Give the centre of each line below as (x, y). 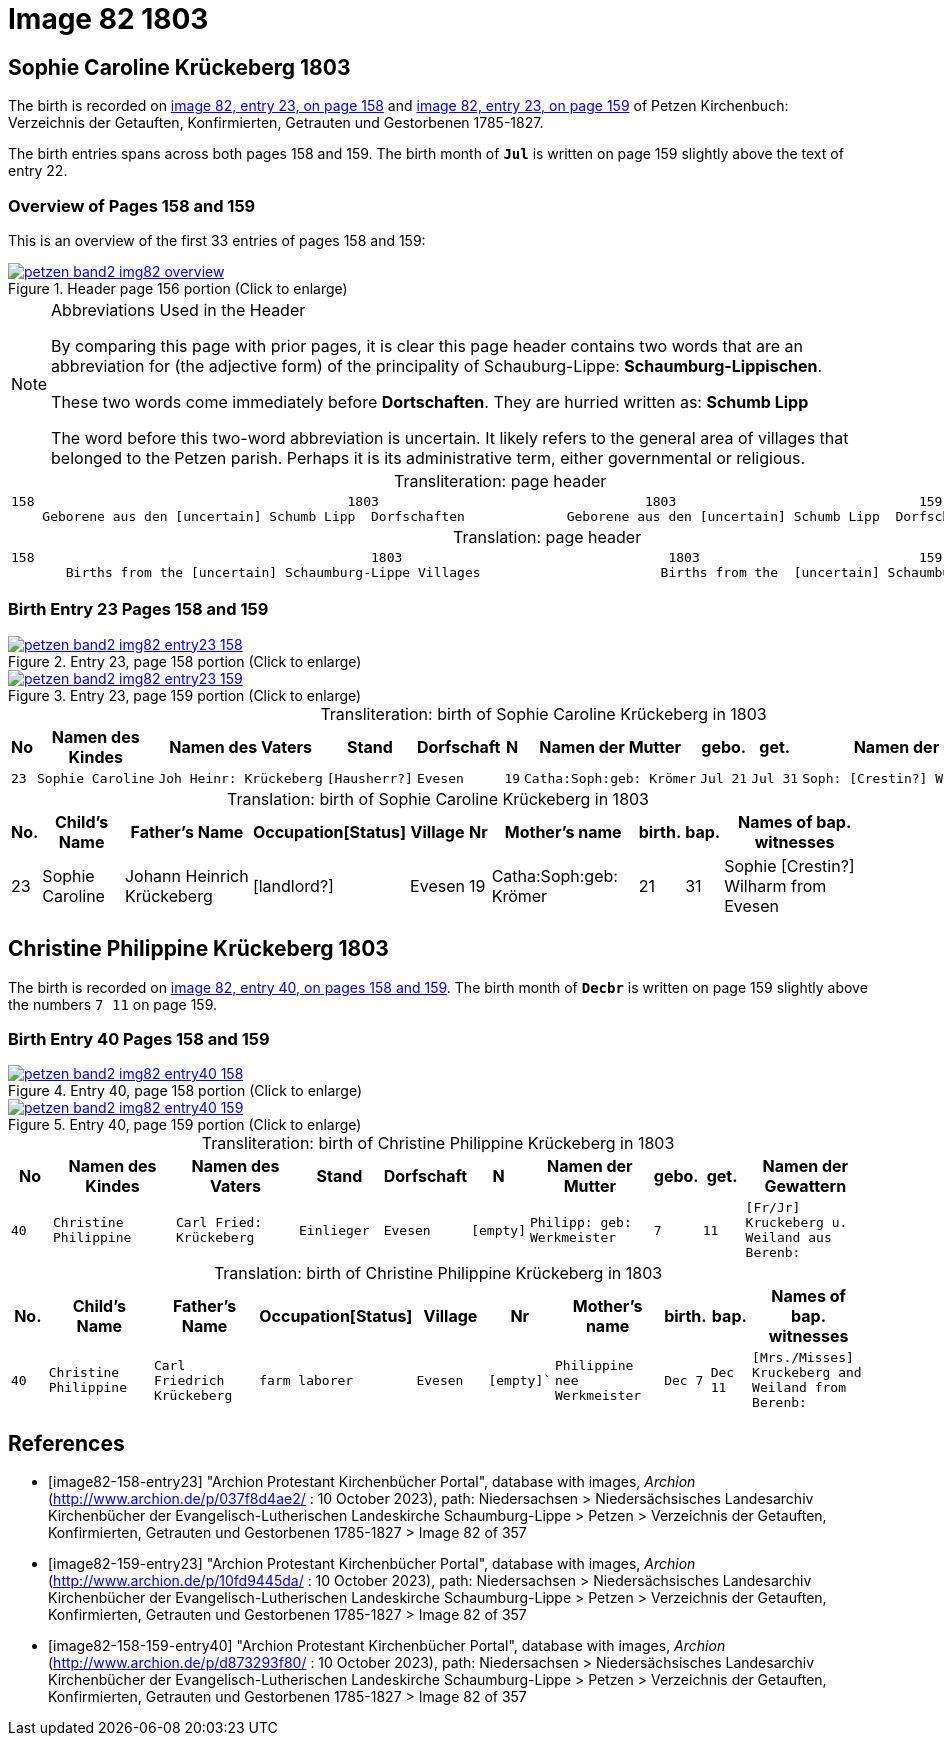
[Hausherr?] (369, 778)
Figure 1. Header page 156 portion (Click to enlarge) (178, 288)
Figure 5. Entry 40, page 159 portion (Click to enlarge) (185, 1125)
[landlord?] (293, 885)
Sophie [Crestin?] (789, 865)
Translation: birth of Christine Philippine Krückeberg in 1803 (438, 1273)
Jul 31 (775, 778)
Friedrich (189, 1380)
